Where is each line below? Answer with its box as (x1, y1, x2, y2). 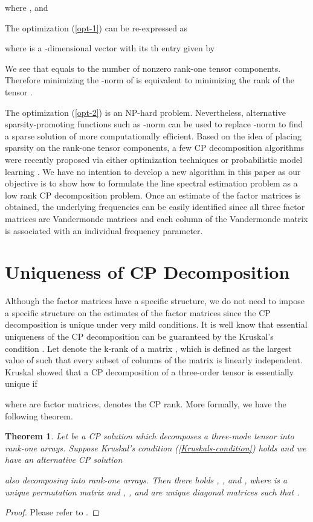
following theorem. (5, 409, 73, 422)
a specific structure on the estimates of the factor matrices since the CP (5, 306, 271, 319)
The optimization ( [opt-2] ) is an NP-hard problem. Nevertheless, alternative (5, 106, 286, 118)
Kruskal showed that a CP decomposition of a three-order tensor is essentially (5, 365, 294, 378)
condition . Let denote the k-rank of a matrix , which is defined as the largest (5, 342, 292, 354)
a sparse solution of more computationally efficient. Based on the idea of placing (5, 129, 302, 142)
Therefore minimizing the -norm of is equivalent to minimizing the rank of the (5, 74, 294, 86)
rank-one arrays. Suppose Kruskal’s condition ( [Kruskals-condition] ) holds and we (5, 441, 306, 454)
